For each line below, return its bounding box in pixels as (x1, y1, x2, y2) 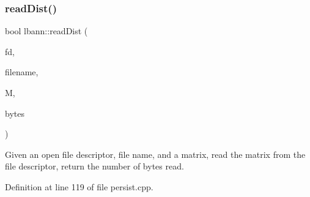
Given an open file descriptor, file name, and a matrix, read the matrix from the (5, 147, 306, 160)
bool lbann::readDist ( (5, 24, 88, 37)
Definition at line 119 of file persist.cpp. (5, 180, 153, 193)
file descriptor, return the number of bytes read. (5, 160, 184, 173)
